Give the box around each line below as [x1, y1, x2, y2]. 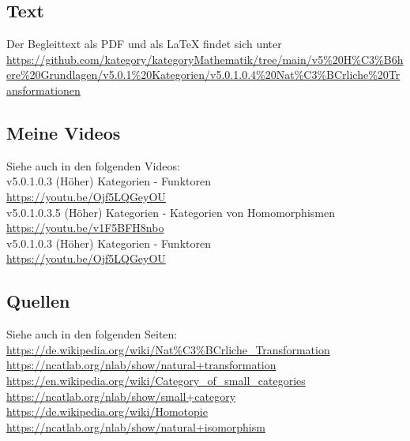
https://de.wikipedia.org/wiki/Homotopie [6, 403, 208, 420]
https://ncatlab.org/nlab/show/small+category [6, 387, 236, 404]
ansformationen [6, 81, 81, 98]
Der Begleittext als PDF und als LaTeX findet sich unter [6, 36, 282, 52]
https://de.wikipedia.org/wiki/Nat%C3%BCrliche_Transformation [6, 341, 330, 357]
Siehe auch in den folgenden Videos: [6, 157, 180, 174]
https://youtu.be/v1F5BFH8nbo [6, 219, 164, 236]
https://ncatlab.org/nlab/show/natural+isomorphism [6, 418, 265, 435]
